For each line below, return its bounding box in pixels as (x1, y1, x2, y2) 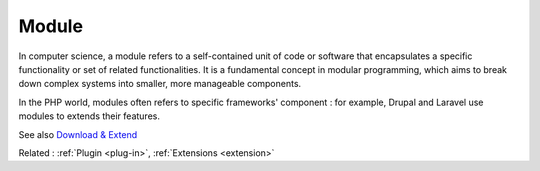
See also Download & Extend (18, 128, 138, 140)
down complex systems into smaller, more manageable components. (18, 78, 302, 90)
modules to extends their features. (18, 110, 160, 122)
